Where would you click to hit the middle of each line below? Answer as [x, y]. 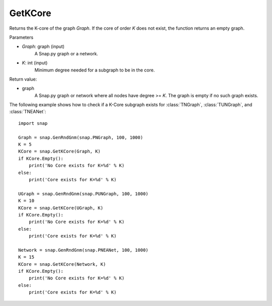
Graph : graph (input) [43, 47]
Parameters [21, 37]
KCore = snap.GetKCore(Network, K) [62, 264]
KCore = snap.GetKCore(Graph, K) [59, 151]
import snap [33, 123]
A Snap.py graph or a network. [66, 53]
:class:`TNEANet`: [28, 112]
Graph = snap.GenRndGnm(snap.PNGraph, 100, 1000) [81, 137]
